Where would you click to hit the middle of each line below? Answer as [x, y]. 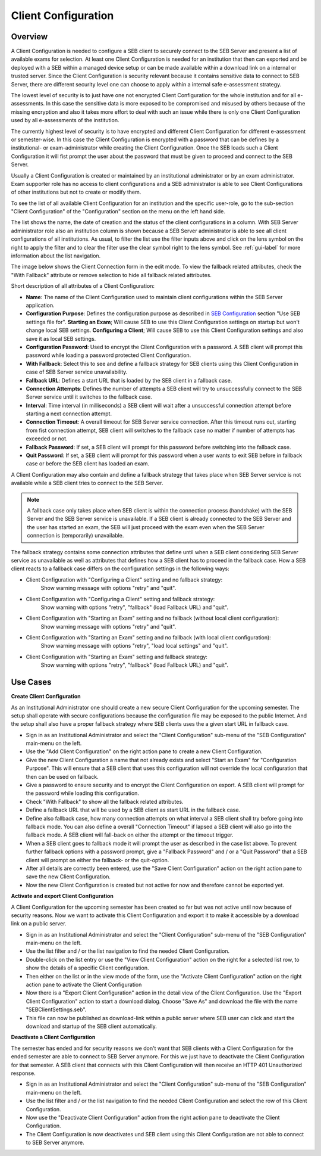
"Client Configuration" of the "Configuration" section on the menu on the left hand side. [118, 212]
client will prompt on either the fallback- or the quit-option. [97, 860]
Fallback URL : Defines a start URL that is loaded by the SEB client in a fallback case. [129, 380]
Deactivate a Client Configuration [53, 1037]
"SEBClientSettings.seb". [56, 1009]
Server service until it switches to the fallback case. [89, 397]
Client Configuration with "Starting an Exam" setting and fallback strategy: [117, 657]
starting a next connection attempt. [69, 414]
